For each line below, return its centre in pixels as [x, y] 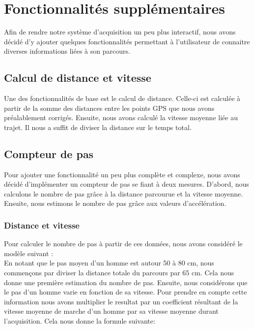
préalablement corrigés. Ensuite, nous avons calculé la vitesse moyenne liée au [121, 117]
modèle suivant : [29, 253]
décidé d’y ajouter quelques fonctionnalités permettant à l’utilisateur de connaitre [127, 41]
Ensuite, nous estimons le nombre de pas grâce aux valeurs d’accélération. [115, 203]
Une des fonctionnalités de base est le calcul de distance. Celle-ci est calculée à [122, 98]
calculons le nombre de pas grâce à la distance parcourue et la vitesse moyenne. [124, 193]
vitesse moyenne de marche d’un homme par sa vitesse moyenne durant [111, 311]
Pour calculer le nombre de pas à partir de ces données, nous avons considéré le [123, 244]
